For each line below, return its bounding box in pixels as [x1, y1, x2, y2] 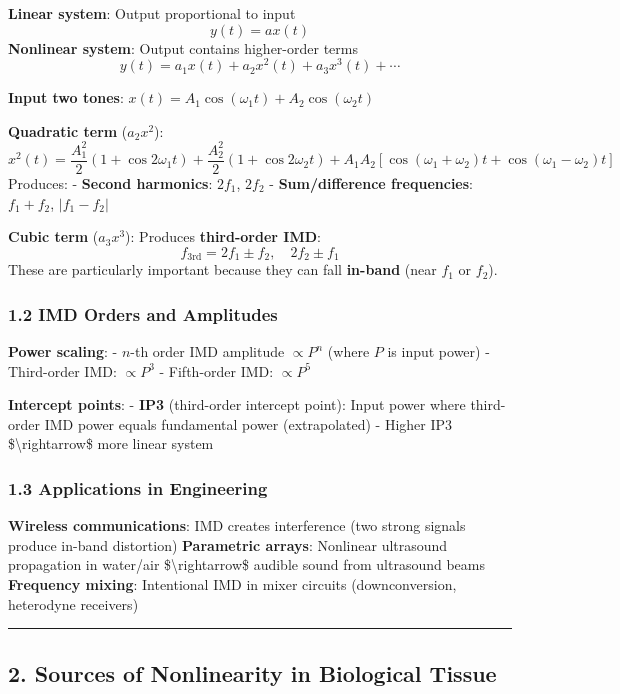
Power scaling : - [8, 341, 118, 362]
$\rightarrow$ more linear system [8, 433, 214, 454]
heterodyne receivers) [8, 593, 139, 614]
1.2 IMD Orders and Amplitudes [8, 301, 278, 326]
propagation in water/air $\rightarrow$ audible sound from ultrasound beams [8, 554, 486, 575]
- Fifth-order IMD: [159, 360, 274, 381]
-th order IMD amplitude [130, 341, 285, 362]
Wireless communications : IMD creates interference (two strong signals [8, 515, 466, 536]
